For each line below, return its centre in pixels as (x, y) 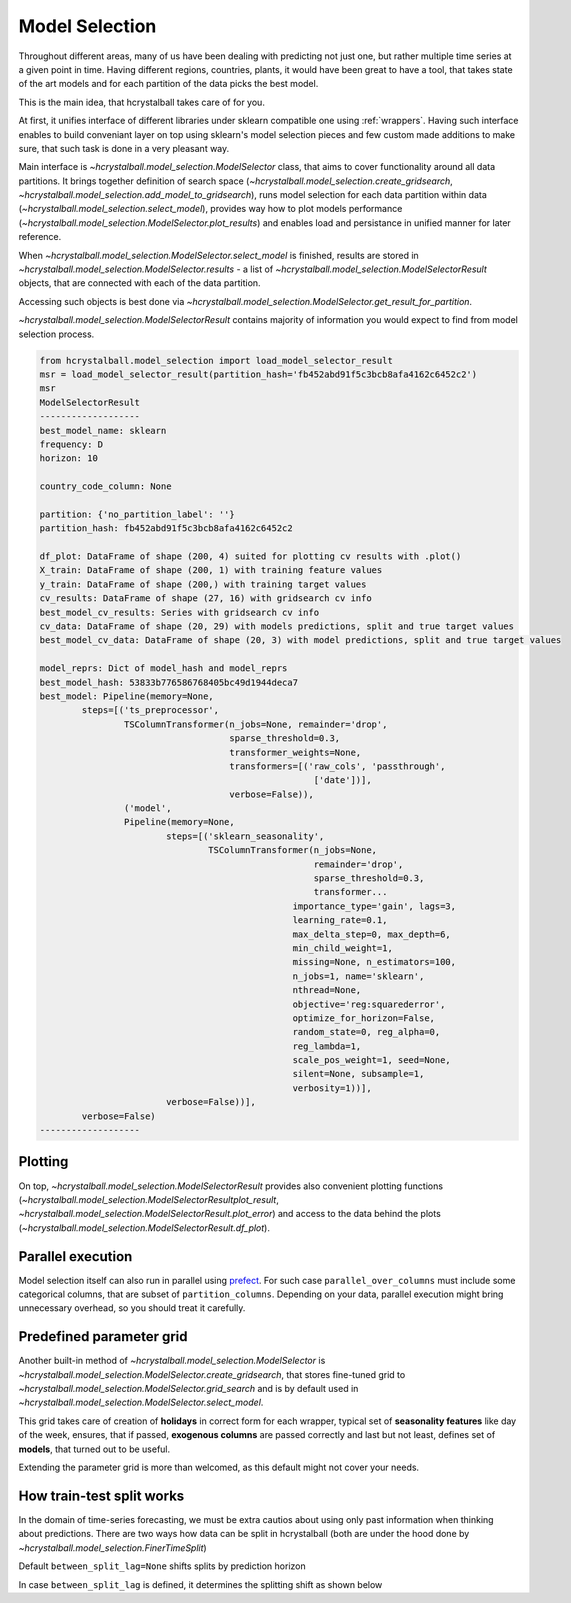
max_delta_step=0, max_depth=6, (372, 934)
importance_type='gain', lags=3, (374, 906)
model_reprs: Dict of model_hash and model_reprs (163, 668)
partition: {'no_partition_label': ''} (137, 514)
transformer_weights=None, (295, 752)
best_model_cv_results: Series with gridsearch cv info (179, 612)
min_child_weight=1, (343, 948)
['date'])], (342, 780)
